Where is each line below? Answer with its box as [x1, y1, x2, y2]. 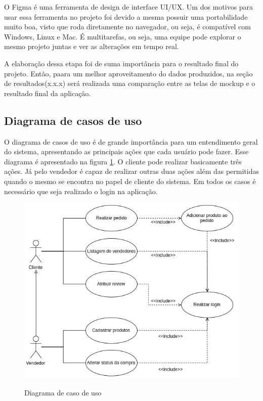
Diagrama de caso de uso [24, 387, 102, 397]
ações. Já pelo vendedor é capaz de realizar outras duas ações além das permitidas [4, 166, 259, 176]
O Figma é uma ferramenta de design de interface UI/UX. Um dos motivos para [4, 2, 253, 12]
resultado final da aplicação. [4, 87, 91, 98]
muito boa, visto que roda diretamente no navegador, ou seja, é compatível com [4, 21, 251, 32]
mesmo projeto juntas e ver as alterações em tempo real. [4, 41, 179, 52]
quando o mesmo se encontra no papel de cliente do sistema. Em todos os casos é [4, 175, 256, 186]
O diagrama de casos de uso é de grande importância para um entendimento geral [4, 136, 258, 147]
